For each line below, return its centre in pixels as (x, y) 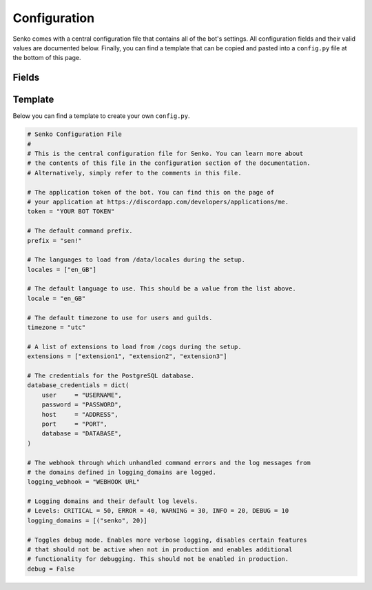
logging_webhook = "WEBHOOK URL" (84, 482)
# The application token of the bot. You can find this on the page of (151, 192)
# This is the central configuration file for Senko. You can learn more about (165, 154)
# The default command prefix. (80, 231)
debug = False (51, 569)
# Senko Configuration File (74, 134)
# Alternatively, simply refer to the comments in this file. (134, 173)
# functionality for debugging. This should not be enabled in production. (158, 559)
